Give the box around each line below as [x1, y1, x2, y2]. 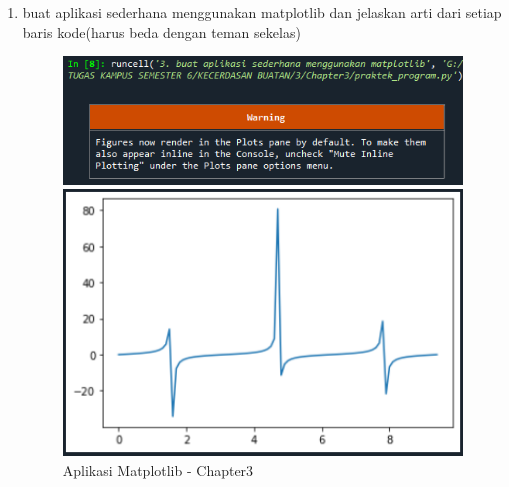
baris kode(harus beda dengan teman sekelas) [22, 21, 301, 42]
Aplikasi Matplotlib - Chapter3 [62, 459, 254, 480]
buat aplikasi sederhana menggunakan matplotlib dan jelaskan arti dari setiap [22, 2, 502, 22]
